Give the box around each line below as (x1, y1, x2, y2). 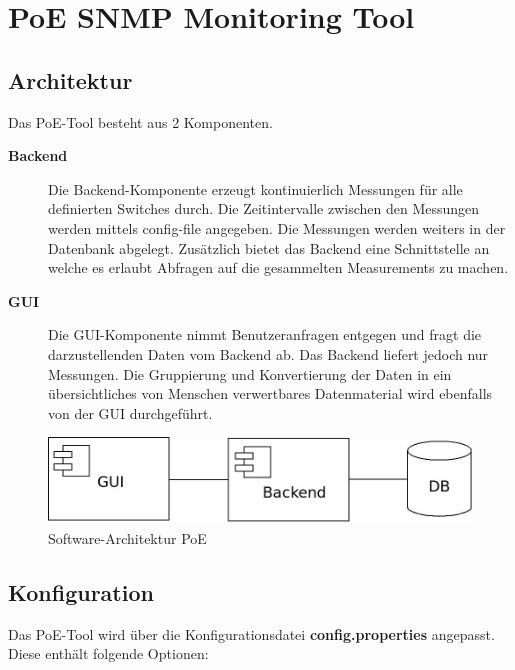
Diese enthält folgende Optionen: (8, 643, 209, 664)
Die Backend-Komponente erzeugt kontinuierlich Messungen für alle (48, 178, 463, 199)
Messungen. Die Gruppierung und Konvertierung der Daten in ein (48, 363, 452, 384)
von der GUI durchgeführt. (48, 402, 213, 423)
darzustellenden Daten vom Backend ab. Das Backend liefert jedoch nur (48, 343, 489, 364)
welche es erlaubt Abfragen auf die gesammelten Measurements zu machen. (48, 257, 509, 278)
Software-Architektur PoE (48, 527, 207, 548)
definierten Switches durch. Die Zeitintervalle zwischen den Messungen (48, 198, 480, 219)
